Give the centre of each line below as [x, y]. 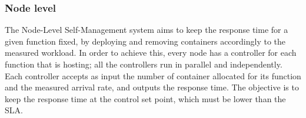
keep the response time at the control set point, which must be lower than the [145, 98]
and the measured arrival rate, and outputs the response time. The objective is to [152, 87]
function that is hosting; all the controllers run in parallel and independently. [144, 64]
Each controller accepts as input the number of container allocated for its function [153, 75]
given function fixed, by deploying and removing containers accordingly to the [145, 41]
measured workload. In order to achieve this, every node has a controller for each [151, 53]
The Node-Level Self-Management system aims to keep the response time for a [147, 30]
